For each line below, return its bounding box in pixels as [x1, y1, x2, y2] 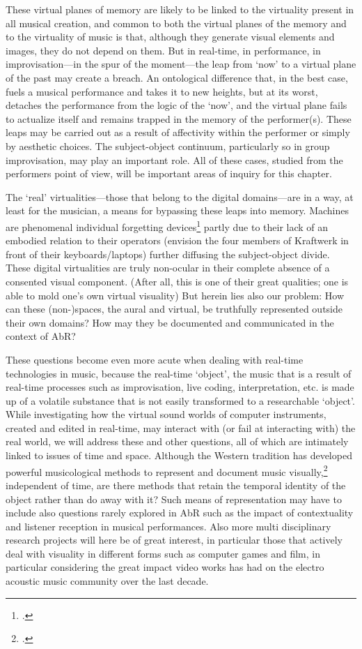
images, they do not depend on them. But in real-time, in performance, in [6, 43, 321, 57]
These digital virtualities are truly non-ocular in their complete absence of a [6, 260, 330, 275]
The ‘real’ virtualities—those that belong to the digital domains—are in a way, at [6, 189, 354, 204]
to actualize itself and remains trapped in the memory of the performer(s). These [6, 111, 352, 126]
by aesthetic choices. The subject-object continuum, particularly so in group [6, 138, 330, 153]
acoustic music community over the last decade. [6, 574, 209, 588]
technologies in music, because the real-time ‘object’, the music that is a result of [6, 366, 352, 380]
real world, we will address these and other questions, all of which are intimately [6, 434, 349, 449]
